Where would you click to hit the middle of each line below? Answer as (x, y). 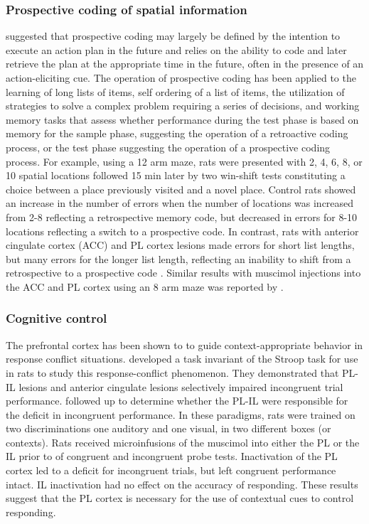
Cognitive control (57, 318)
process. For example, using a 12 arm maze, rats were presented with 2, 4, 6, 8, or (184, 161)
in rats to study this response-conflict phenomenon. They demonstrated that (172, 372)
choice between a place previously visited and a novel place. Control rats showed (181, 189)
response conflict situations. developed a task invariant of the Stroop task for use (182, 359)
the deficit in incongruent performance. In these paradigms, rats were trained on (181, 414)
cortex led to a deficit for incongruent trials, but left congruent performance (171, 470)
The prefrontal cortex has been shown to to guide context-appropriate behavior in (184, 344)
